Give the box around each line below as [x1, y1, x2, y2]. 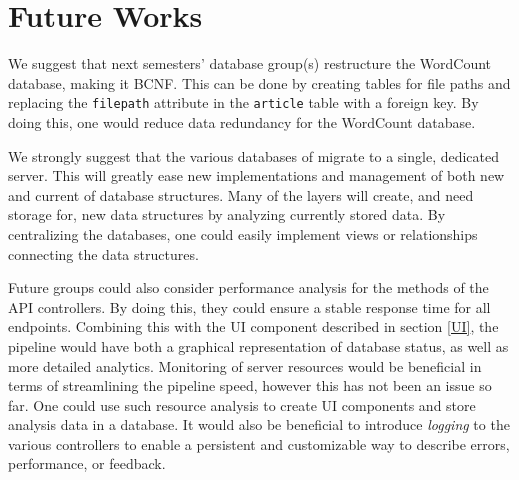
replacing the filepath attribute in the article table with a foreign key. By [8, 92, 479, 113]
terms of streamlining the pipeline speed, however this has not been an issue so [8, 375, 492, 396]
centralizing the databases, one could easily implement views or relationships [8, 223, 478, 244]
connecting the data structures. [8, 243, 199, 264]
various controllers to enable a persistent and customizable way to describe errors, [8, 433, 510, 454]
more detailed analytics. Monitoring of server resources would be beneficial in [8, 355, 482, 376]
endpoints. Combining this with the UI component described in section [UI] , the [8, 316, 499, 337]
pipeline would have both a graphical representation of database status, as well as [8, 335, 509, 356]
